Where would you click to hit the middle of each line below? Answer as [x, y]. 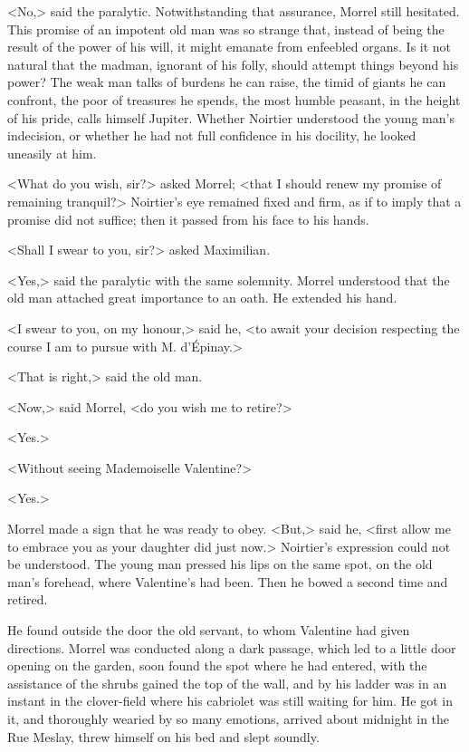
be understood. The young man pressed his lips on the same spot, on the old [220, 564]
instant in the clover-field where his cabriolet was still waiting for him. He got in [230, 701]
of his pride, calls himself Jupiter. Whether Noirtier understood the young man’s [231, 117]
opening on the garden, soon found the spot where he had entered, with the [217, 665]
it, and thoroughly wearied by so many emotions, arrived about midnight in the [229, 718]
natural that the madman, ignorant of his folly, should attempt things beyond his [233, 64]
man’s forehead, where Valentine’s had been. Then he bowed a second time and [228, 581]
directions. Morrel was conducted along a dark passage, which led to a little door [232, 647]
